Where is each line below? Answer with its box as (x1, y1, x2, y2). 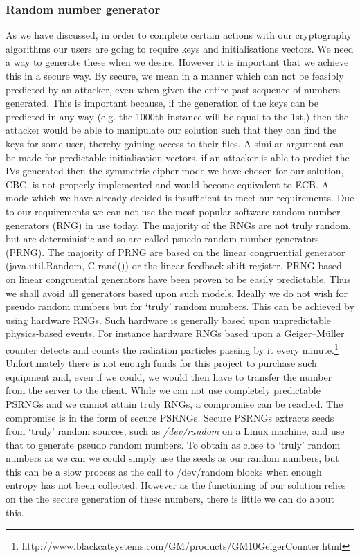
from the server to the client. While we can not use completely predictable (6, 383, 321, 397)
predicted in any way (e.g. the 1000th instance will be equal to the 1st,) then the (6, 109, 349, 123)
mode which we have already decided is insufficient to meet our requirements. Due (6, 190, 354, 205)
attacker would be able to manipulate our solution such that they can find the (6, 123, 337, 137)
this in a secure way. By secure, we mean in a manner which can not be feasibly (6, 69, 344, 82)
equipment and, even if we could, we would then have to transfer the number (6, 369, 332, 384)
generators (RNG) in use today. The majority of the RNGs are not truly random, (6, 217, 351, 232)
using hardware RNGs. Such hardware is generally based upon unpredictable (6, 312, 331, 327)
